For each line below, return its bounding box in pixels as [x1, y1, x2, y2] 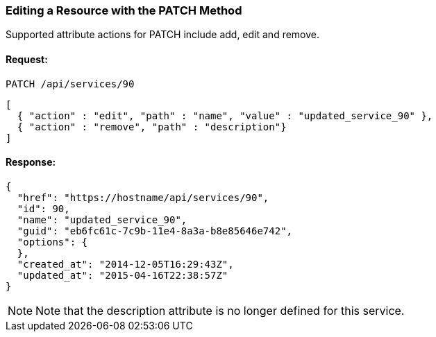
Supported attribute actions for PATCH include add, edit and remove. [6, 28, 320, 41]
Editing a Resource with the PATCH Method [6, 3, 242, 17]
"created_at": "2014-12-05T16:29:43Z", [17, 258, 234, 270]
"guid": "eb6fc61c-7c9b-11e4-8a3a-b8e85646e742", [17, 225, 293, 236]
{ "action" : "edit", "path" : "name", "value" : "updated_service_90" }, [17, 110, 433, 121]
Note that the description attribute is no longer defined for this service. [35, 303, 405, 318]
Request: [6, 53, 48, 65]
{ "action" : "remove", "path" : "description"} [17, 121, 287, 132]
